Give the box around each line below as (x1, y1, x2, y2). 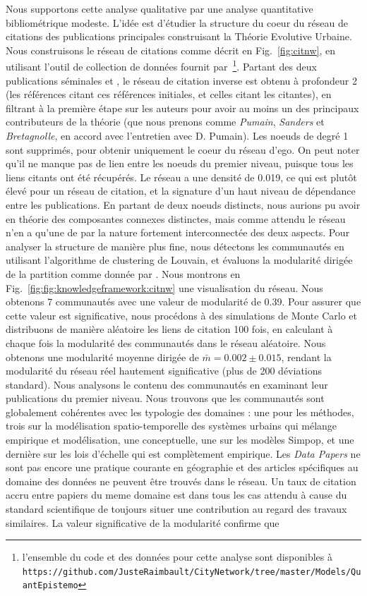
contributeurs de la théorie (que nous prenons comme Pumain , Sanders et (6, 114, 325, 129)
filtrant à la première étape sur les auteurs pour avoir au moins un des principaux (6, 100, 359, 115)
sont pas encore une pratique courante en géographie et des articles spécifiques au (6, 460, 359, 475)
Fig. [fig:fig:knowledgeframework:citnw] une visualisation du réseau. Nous (6, 280, 323, 295)
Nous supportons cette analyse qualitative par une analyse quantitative (6, 1, 313, 16)
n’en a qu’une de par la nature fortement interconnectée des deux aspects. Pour (6, 225, 350, 240)
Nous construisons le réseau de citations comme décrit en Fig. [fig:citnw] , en (6, 42, 336, 57)
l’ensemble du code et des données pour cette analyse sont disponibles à (22, 549, 333, 564)
